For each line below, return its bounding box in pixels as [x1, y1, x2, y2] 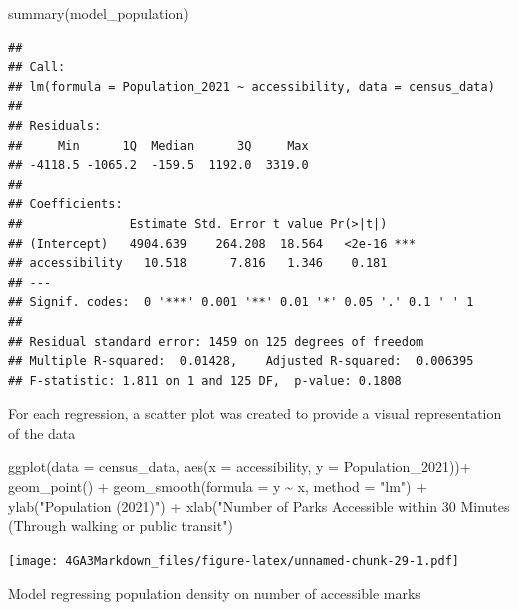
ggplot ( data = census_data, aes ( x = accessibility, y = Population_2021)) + [8, 456, 471, 477]
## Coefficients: [8, 197, 123, 212]
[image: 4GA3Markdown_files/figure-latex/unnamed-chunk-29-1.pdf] [8, 553, 460, 568]
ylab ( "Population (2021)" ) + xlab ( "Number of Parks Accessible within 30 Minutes [8, 495, 510, 516]
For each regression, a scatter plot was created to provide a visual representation [8, 403, 502, 424]
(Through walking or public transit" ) [8, 515, 233, 536]
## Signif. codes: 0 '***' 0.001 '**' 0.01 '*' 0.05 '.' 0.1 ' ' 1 [8, 295, 474, 310]
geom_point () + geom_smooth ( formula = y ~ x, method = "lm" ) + [8, 476, 428, 497]
